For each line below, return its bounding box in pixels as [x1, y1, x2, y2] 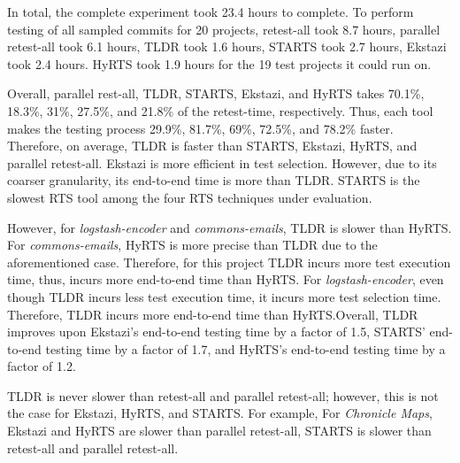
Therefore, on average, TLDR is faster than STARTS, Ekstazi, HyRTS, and [7, 136, 418, 155]
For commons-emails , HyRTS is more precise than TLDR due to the [7, 235, 378, 254]
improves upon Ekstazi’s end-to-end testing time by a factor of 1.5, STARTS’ [7, 322, 425, 341]
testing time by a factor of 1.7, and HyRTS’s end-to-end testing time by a [45, 339, 446, 358]
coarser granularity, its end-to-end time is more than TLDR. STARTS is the [7, 171, 420, 189]
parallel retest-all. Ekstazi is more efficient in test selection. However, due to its [7, 153, 437, 172]
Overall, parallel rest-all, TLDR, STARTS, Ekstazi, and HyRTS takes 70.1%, [7, 84, 425, 103]
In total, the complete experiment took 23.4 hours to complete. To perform [7, 3, 414, 20]
